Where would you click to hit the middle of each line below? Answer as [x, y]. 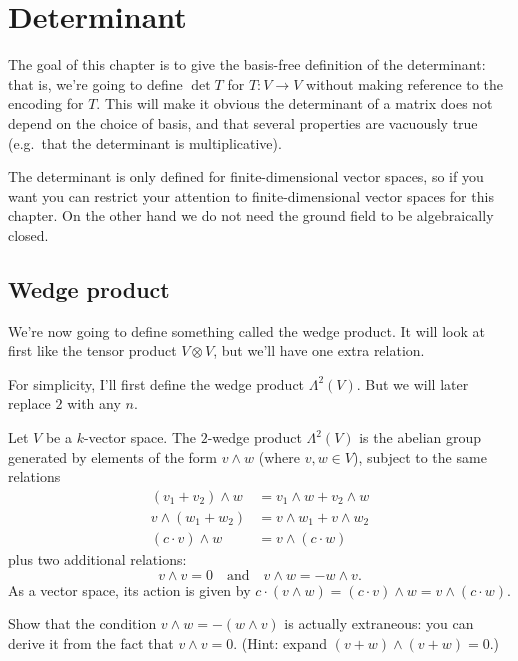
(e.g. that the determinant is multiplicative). [145, 142]
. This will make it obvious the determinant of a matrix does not [294, 103]
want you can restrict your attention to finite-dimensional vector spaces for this [251, 195]
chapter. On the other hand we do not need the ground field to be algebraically [251, 215]
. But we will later [412, 383]
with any [94, 403]
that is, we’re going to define [95, 83]
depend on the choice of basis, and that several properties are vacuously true [243, 122]
